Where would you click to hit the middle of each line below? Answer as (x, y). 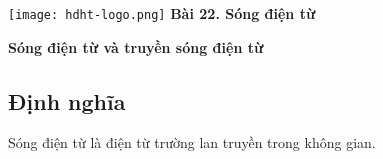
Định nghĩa (67, 100)
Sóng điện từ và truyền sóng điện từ (136, 46)
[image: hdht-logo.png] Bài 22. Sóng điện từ (162, 13)
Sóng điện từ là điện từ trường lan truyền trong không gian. (192, 142)
